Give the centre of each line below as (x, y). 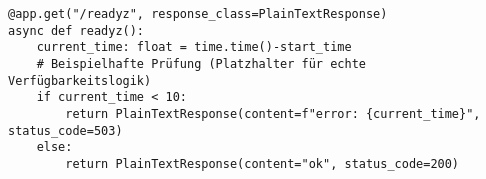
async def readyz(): (76, 30)
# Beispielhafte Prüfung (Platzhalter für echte (201, 63)
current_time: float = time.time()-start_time (194, 47)
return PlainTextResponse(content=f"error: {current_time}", (273, 113)
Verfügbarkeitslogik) (80, 80)
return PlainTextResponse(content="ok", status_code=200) (262, 163)
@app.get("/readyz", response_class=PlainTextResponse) (198, 14)
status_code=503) (65, 130)
